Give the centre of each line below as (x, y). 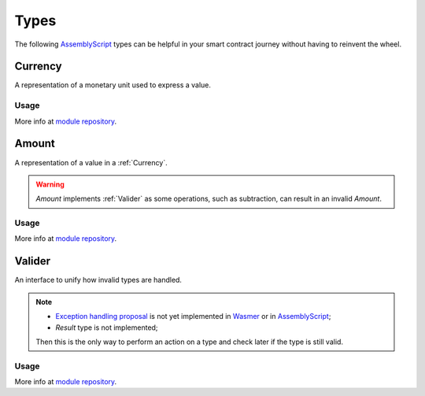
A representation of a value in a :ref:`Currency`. (91, 162)
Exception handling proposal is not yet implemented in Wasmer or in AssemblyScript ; (193, 316)
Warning (50, 184)
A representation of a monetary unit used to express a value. (113, 85)
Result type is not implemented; (107, 328)
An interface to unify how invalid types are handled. (98, 280)
